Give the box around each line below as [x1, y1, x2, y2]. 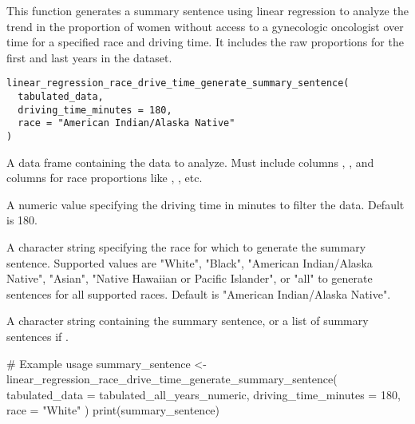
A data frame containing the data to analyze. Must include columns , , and [6, 153, 374, 170]
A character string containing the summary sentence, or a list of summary [6, 312, 369, 329]
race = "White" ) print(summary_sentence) [6, 402, 220, 418]
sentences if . [6, 328, 69, 344]
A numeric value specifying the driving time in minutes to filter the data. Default [6, 196, 405, 212]
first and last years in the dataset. [6, 49, 172, 65]
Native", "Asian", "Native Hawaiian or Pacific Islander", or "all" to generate [6, 270, 373, 287]
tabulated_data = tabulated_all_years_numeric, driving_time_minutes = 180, [6, 386, 401, 402]
